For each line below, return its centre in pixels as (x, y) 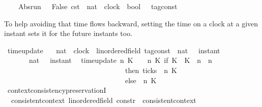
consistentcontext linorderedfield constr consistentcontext (104, 100)
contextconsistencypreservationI (57, 90)
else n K (141, 80)
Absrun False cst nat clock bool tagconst (98, 6)
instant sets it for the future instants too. (68, 33)
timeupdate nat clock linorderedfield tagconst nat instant (114, 50)
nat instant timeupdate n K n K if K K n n (120, 60)
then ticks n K (151, 70)
